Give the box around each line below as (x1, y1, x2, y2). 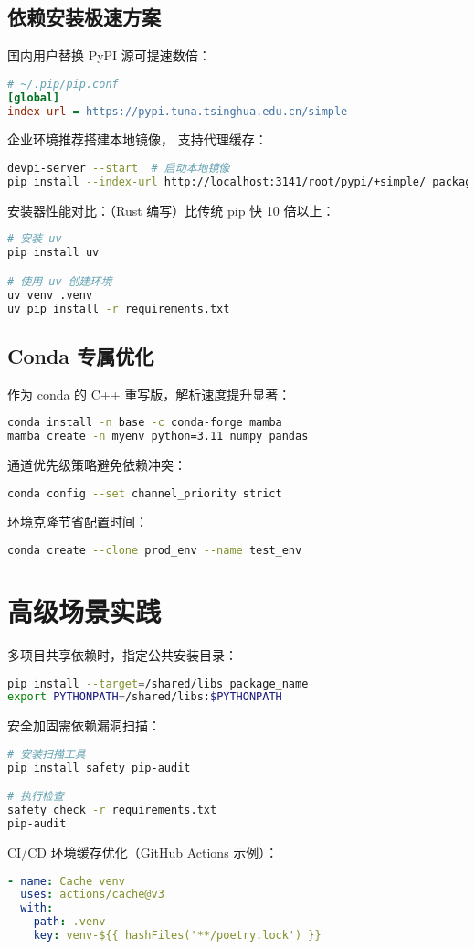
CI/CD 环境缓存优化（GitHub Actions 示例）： (7, 842, 279, 861)
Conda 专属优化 (7, 341, 154, 369)
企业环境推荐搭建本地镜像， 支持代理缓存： (7, 130, 268, 149)
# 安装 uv (7, 232, 62, 246)
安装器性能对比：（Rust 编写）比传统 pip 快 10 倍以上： (7, 200, 335, 219)
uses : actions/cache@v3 (20, 888, 164, 901)
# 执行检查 (7, 790, 64, 804)
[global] (7, 91, 60, 104)
